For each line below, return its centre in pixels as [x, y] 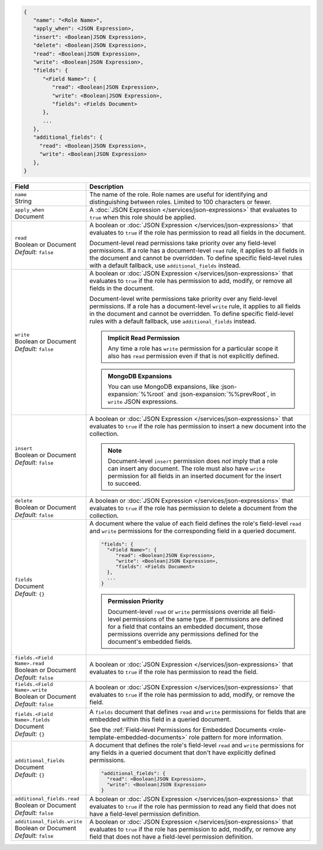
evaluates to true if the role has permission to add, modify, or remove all [191, 281]
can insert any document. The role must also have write [187, 468]
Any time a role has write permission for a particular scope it [193, 348]
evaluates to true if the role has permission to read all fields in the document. [198, 232]
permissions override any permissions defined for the [183, 634]
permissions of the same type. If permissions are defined [203, 619]
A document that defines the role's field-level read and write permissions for [197, 745]
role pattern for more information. [236, 737]
